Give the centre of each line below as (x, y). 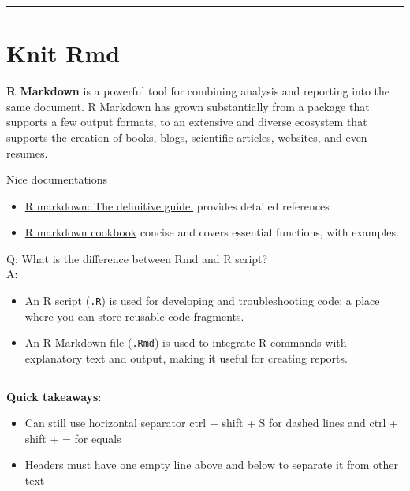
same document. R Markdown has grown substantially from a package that (188, 106)
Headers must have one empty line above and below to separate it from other (212, 465)
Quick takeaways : (54, 396)
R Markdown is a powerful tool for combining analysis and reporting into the (198, 91)
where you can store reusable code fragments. (134, 316)
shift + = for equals (73, 438)
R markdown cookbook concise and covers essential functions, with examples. (212, 232)
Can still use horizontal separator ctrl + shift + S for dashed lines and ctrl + (212, 423)
